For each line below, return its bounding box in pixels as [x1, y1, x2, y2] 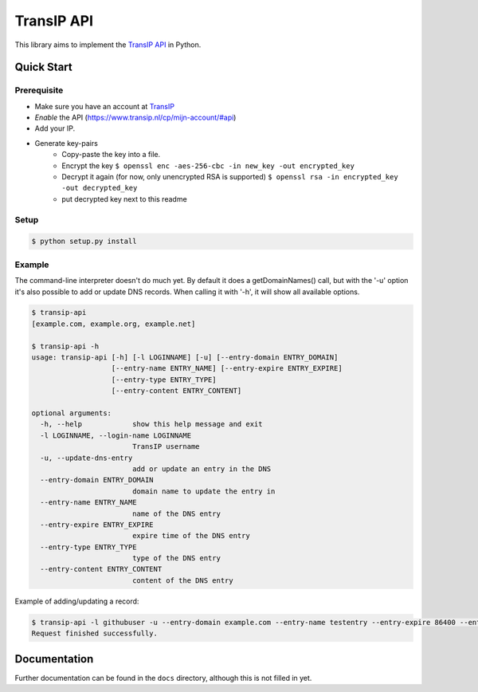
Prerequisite [14, 85, 64, 96]
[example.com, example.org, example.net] [31, 319, 196, 328]
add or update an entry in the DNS [131, 464, 272, 474]
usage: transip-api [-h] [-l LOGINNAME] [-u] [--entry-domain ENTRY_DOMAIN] [31, 353, 339, 362]
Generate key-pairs [34, 138, 99, 147]
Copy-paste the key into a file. [61, 150, 161, 159]
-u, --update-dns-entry [40, 453, 133, 462]
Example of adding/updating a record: [14, 596, 139, 606]
